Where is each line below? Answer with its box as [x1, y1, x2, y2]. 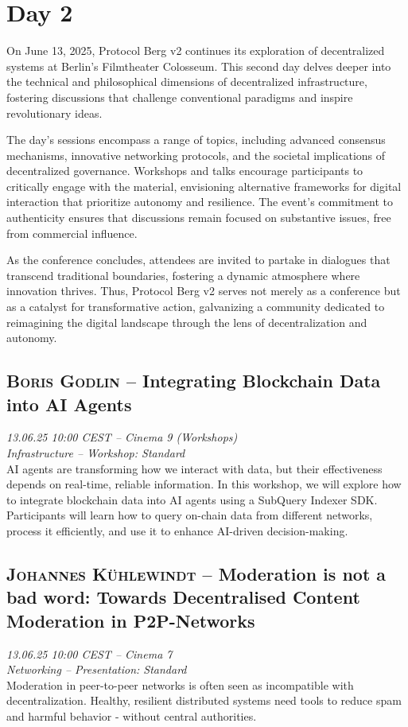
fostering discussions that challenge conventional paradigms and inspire [6, 88, 353, 105]
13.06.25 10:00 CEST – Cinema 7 [6, 645, 173, 662]
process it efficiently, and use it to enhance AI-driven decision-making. [6, 522, 348, 538]
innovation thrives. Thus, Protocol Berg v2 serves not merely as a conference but [6, 282, 401, 299]
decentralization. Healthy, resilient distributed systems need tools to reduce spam [6, 692, 402, 709]
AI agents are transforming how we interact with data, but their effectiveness [6, 460, 383, 476]
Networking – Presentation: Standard [6, 661, 187, 678]
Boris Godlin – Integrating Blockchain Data [6, 368, 381, 393]
